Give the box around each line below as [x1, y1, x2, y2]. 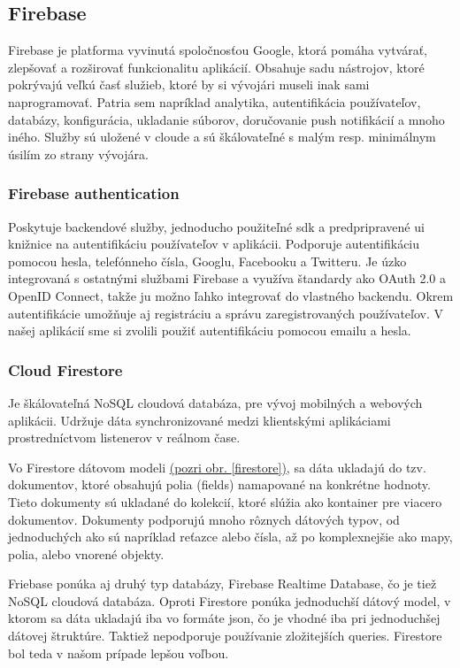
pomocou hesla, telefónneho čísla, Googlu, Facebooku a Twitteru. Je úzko [8, 251, 407, 270]
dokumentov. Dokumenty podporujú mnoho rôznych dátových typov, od [8, 510, 400, 528]
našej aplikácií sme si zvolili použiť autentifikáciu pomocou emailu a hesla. [8, 321, 411, 340]
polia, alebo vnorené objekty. [8, 544, 165, 563]
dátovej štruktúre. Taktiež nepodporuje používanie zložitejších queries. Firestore [8, 626, 442, 645]
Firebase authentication [8, 182, 180, 204]
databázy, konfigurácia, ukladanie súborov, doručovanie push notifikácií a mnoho [8, 110, 445, 128]
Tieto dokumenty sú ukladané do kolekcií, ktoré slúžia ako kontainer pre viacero [8, 492, 442, 511]
